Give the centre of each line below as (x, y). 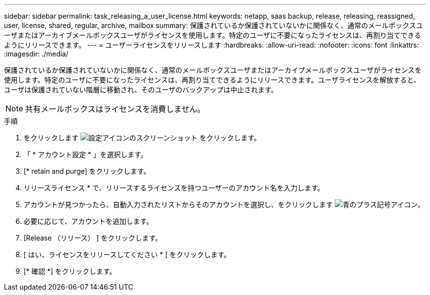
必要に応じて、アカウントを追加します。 (88, 221)
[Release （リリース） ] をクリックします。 (93, 238)
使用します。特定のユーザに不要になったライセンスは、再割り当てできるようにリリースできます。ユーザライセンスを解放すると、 (212, 80)
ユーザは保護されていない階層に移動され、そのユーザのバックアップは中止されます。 (141, 90)
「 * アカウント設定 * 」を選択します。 (86, 154)
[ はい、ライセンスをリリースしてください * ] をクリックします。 (127, 255)
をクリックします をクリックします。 (142, 138)
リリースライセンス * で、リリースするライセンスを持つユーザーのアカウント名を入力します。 (174, 188)
